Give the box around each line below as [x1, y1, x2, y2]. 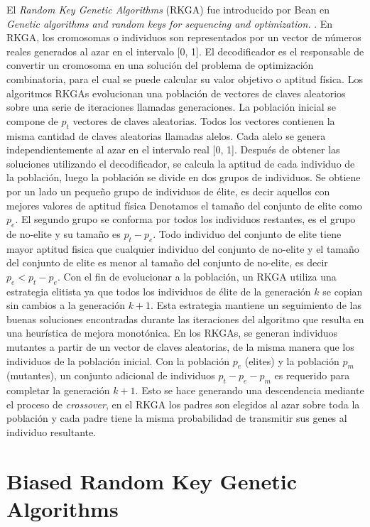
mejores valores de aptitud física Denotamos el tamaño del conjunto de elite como [6, 197, 362, 212]
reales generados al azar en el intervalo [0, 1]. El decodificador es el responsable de [6, 43, 364, 58]
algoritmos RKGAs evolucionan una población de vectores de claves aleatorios [6, 85, 346, 100]
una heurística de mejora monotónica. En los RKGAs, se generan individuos [6, 325, 338, 340]
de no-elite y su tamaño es [6, 226, 121, 241]
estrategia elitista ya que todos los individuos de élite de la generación [6, 283, 311, 298]
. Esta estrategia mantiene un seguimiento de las [151, 298, 361, 313]
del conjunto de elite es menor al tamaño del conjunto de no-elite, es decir [6, 255, 328, 270]
